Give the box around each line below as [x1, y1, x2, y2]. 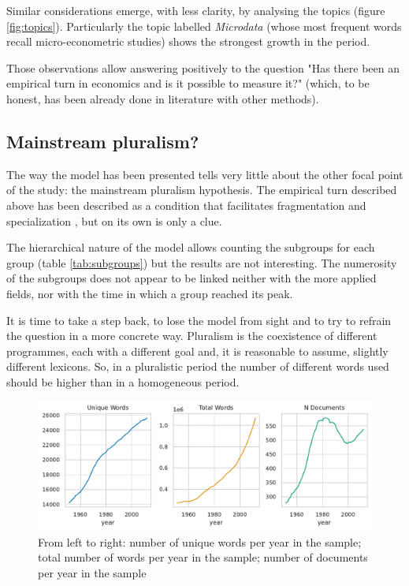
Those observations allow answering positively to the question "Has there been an [6, 59, 400, 76]
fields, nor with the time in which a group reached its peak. [6, 285, 293, 301]
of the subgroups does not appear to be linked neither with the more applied [6, 270, 377, 286]
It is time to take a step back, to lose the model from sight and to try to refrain [6, 312, 392, 328]
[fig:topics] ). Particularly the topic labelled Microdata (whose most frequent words [6, 17, 402, 34]
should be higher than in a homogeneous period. [6, 373, 240, 390]
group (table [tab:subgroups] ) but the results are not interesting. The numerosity [6, 254, 397, 271]
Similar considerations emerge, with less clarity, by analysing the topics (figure [6, 2, 385, 18]
